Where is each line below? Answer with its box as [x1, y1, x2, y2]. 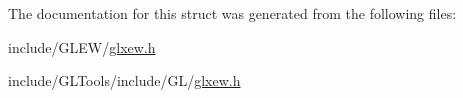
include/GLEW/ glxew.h [8, 36, 156, 57]
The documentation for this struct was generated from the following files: [8, 3, 457, 23]
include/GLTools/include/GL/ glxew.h [8, 70, 241, 91]
